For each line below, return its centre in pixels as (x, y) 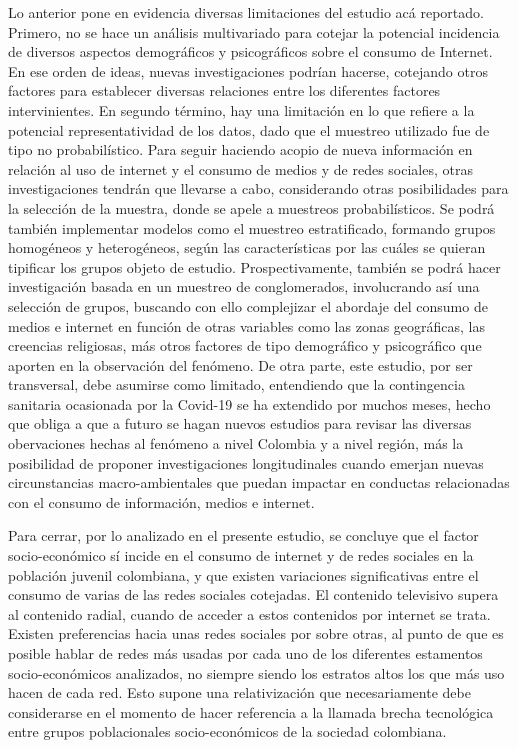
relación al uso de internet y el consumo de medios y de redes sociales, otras (240, 168)
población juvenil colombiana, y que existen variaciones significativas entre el (243, 574)
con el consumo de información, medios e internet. (161, 501)
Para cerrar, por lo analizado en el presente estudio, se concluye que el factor (243, 535)
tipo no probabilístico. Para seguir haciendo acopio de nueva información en (240, 149)
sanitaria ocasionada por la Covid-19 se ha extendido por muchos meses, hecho (249, 403)
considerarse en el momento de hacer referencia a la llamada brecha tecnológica (251, 711)
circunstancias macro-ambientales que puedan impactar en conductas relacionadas (259, 482)
